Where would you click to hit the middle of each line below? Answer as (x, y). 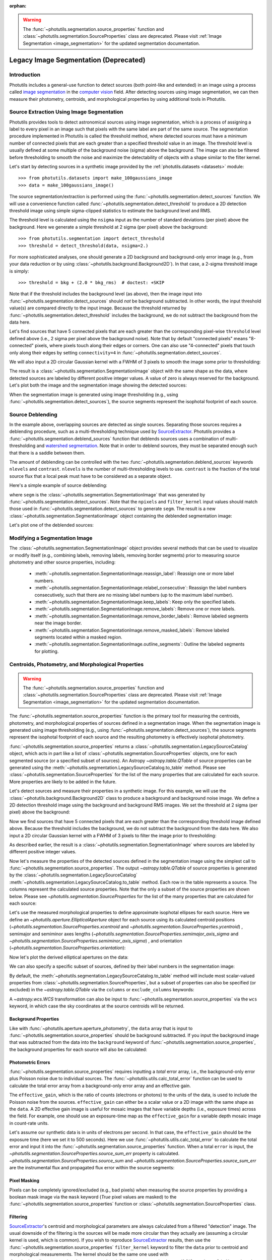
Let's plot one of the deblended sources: (52, 525)
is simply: (19, 271)
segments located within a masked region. (79, 637)
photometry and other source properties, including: (62, 562)
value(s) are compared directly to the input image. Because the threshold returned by (98, 308)
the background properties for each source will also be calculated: (78, 1049)
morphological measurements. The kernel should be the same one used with (89, 1254)
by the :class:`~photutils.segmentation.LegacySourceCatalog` (74, 875)
